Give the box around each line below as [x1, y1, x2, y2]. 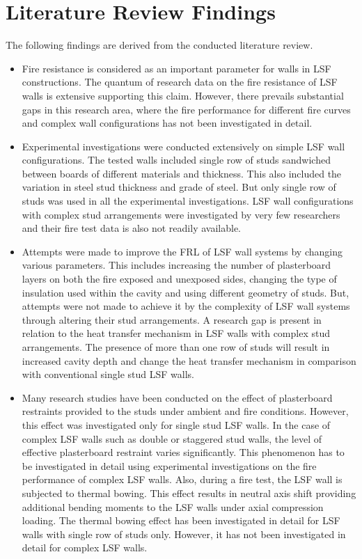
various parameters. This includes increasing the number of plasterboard [22, 258, 331, 272]
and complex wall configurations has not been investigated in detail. [22, 116, 313, 130]
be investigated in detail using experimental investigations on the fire [22, 458, 317, 473]
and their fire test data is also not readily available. [22, 221, 241, 235]
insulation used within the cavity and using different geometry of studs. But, [22, 285, 349, 299]
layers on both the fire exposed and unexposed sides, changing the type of [22, 271, 337, 286]
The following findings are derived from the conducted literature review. [6, 38, 313, 52]
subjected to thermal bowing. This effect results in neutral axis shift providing [22, 485, 356, 500]
